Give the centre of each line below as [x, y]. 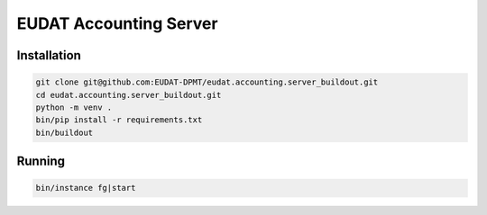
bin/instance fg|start [86, 188]
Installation [49, 55]
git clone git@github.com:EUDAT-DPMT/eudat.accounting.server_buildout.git [207, 82]
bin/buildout [64, 132]
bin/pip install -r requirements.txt [119, 120]
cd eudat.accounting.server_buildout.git [129, 95]
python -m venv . [74, 107]
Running [41, 161]
